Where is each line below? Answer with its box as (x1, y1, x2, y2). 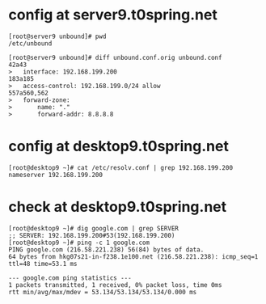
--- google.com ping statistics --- (8, 273, 132, 282)
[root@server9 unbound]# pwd (8, 32, 107, 40)
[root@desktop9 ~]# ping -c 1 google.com (8, 239, 150, 247)
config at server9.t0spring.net (8, 6, 218, 24)
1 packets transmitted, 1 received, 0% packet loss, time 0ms (8, 281, 222, 289)
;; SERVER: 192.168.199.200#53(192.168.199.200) (8, 231, 175, 239)
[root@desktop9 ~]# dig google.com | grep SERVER (8, 224, 179, 232)
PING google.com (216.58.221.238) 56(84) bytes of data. (8, 245, 205, 254)
